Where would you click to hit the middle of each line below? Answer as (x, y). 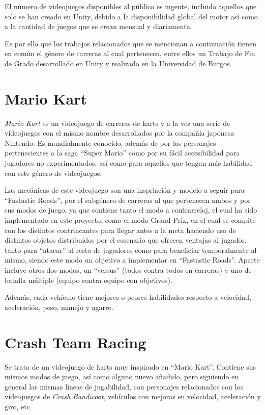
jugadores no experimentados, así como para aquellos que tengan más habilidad (128, 163)
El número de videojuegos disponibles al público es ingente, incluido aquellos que (131, 6)
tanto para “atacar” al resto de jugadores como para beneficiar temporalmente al (131, 250)
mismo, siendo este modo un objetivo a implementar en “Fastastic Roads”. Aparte (132, 260)
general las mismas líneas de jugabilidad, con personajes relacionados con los (124, 386)
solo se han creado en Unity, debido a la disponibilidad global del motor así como (131, 16)
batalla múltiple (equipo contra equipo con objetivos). (89, 280)
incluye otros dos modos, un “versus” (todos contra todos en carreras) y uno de (128, 270)
